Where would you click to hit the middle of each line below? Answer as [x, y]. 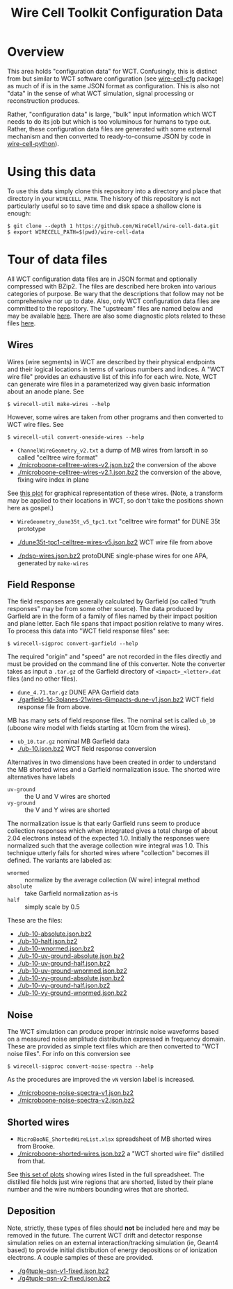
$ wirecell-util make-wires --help [59, 404]
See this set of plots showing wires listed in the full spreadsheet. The [106, 1175]
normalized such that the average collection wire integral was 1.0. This [108, 845]
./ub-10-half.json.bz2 [47, 941]
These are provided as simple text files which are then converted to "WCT [113, 1046]
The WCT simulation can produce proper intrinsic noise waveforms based [113, 1032]
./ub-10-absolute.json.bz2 [54, 934]
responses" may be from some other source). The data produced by [105, 609]
